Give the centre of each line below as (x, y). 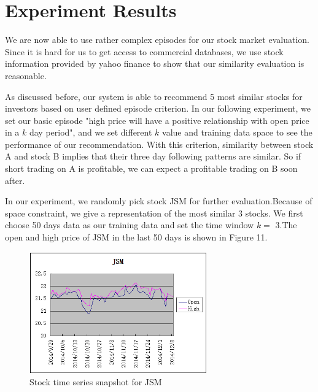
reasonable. (26, 75)
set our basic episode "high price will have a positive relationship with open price (157, 120)
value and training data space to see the (237, 132)
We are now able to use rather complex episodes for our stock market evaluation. (157, 40)
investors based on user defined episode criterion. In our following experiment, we (158, 108)
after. (15, 180)
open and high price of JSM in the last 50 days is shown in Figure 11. (136, 237)
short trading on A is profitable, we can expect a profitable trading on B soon (151, 168)
